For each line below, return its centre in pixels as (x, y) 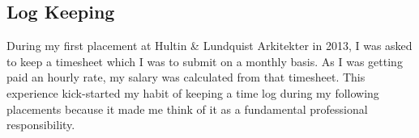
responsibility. (41, 125)
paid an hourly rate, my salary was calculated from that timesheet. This (186, 77)
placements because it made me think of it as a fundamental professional (187, 109)
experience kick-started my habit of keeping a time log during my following (193, 92)
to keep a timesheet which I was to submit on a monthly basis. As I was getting (205, 61)
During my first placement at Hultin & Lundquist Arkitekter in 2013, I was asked (209, 46)
